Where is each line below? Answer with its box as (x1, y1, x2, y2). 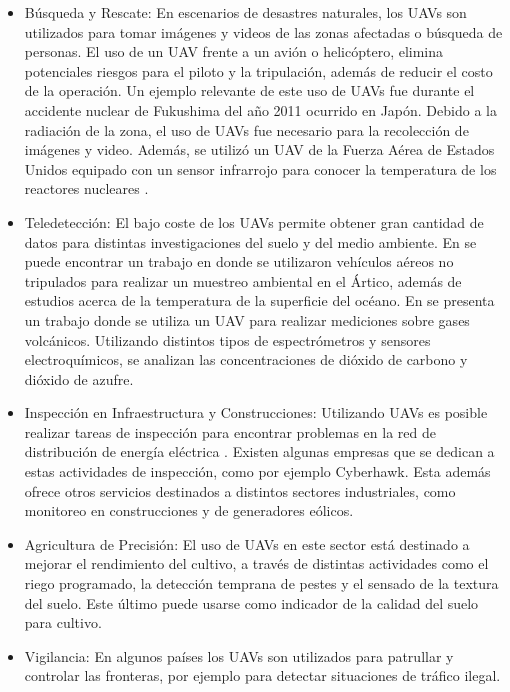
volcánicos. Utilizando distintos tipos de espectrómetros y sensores (24, 329, 431, 350)
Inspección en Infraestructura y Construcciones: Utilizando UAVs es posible (24, 402, 488, 423)
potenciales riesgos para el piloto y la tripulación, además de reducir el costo (24, 60, 493, 81)
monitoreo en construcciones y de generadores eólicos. (24, 500, 354, 521)
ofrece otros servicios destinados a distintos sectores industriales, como (24, 480, 456, 501)
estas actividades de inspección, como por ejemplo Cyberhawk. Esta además (24, 461, 491, 482)
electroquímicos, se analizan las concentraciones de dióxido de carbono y (24, 349, 468, 370)
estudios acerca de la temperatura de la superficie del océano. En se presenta (24, 290, 495, 311)
